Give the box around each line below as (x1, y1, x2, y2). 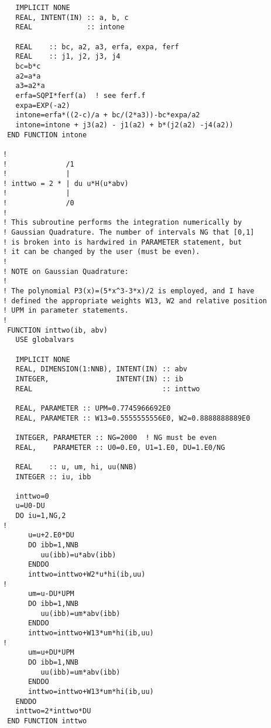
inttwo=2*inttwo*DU (15, 707, 91, 716)
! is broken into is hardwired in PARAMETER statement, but (3, 238, 242, 246)
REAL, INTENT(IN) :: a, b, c (15, 13, 129, 22)
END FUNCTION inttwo (7, 716, 87, 725)
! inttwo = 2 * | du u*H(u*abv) (3, 179, 129, 188)
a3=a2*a (15, 82, 45, 90)
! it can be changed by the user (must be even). (3, 248, 200, 256)
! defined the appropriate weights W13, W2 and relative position (3, 296, 267, 305)
